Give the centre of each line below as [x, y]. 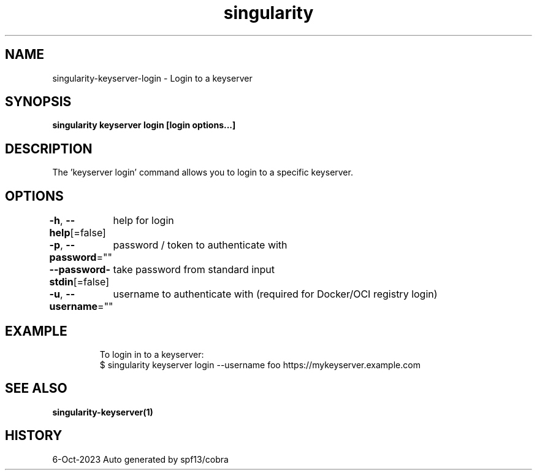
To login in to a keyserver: [152, 354]
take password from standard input [194, 270]
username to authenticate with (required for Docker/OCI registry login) [275, 294]
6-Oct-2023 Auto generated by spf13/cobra [140, 459]
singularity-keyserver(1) [103, 412]
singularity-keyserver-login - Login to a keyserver [152, 78]
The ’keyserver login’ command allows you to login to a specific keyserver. [203, 172]
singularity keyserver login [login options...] [144, 125]
